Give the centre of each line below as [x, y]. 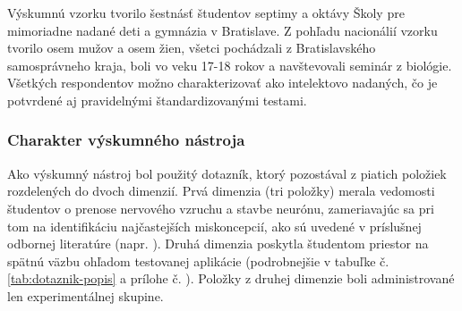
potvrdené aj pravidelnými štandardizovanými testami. [157, 100]
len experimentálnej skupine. [86, 295]
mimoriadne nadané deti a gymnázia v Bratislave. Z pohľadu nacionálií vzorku [222, 30]
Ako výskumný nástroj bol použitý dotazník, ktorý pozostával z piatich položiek [227, 173]
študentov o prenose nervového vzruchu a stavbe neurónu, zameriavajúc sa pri [221, 208]
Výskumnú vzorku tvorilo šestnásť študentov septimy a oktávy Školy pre [206, 13]
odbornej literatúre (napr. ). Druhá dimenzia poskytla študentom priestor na [218, 244]
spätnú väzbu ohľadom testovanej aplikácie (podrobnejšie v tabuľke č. [198, 261]
